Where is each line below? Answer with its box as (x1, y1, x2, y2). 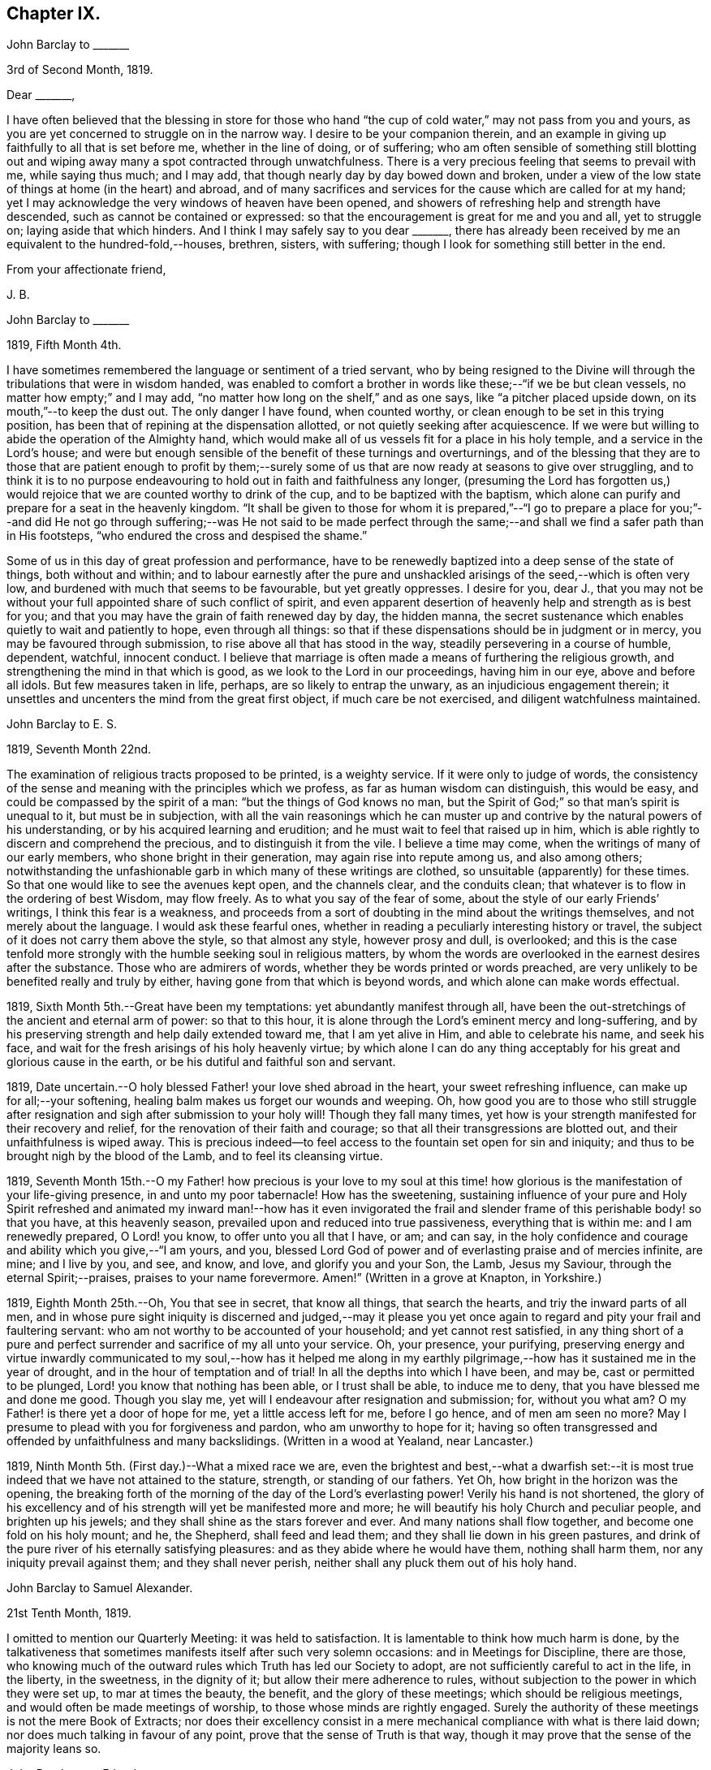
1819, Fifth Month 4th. (6, 338, 122, 352)
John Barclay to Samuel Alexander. (6, 1581, 193, 1595)
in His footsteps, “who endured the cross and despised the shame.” (6, 529, 368, 543)
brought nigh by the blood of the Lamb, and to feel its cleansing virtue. (6, 1149, 383, 1163)
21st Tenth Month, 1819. (6, 1606, 131, 1621)
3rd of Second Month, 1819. (6, 63, 153, 77)
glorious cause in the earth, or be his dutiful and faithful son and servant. (6, 1055, 396, 1069)
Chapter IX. (6, 3, 101, 24)
